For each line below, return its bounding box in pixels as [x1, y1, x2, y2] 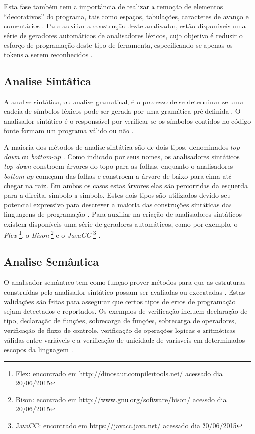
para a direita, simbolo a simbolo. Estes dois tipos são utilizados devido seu [4, 190, 231, 200]
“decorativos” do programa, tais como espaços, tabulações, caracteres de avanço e [4, 11, 249, 21]
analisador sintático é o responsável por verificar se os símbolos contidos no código [4, 115, 251, 126]
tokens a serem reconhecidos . [4, 49, 93, 59]
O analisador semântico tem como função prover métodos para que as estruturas [4, 277, 246, 287]
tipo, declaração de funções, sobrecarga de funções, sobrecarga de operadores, [4, 315, 236, 326]
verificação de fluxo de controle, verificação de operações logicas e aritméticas [4, 325, 236, 335]
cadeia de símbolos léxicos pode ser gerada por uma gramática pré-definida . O [4, 106, 241, 116]
